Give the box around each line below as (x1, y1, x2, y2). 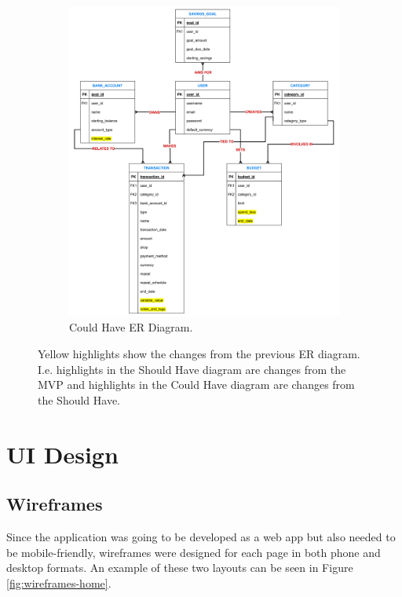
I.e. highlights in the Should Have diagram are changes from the (38, 361, 346, 377)
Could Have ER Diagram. (69, 319, 193, 335)
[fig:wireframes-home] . (6, 574, 111, 591)
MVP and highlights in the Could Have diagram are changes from (38, 376, 355, 393)
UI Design (6, 438, 119, 470)
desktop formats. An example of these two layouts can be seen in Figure (6, 559, 353, 576)
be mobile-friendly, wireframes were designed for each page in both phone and (6, 544, 381, 560)
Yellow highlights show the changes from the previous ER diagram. (38, 346, 360, 362)
